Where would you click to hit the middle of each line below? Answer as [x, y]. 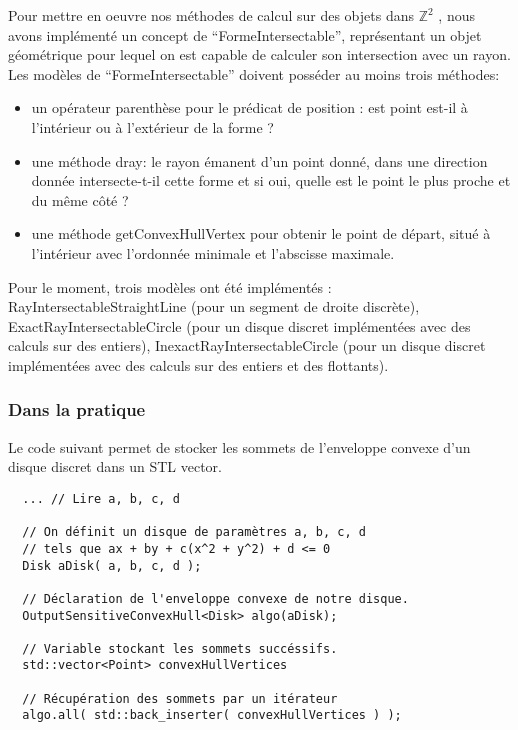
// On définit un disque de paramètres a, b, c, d [194, 532]
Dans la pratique [77, 409]
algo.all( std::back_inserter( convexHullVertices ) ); [212, 715]
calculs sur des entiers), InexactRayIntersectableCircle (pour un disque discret [247, 345]
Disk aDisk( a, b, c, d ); [112, 565]
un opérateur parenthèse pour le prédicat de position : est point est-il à [249, 107]
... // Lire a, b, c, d [101, 498]
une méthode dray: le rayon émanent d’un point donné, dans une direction [259, 160]
